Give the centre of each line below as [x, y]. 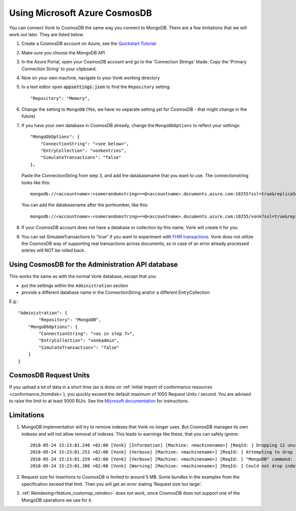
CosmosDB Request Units [49, 375]
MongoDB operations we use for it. [57, 500]
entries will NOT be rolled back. [54, 250]
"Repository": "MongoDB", [70, 320]
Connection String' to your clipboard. [59, 69]
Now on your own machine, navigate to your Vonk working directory [91, 78]
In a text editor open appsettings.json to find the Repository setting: [96, 87]
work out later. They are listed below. [47, 34]
